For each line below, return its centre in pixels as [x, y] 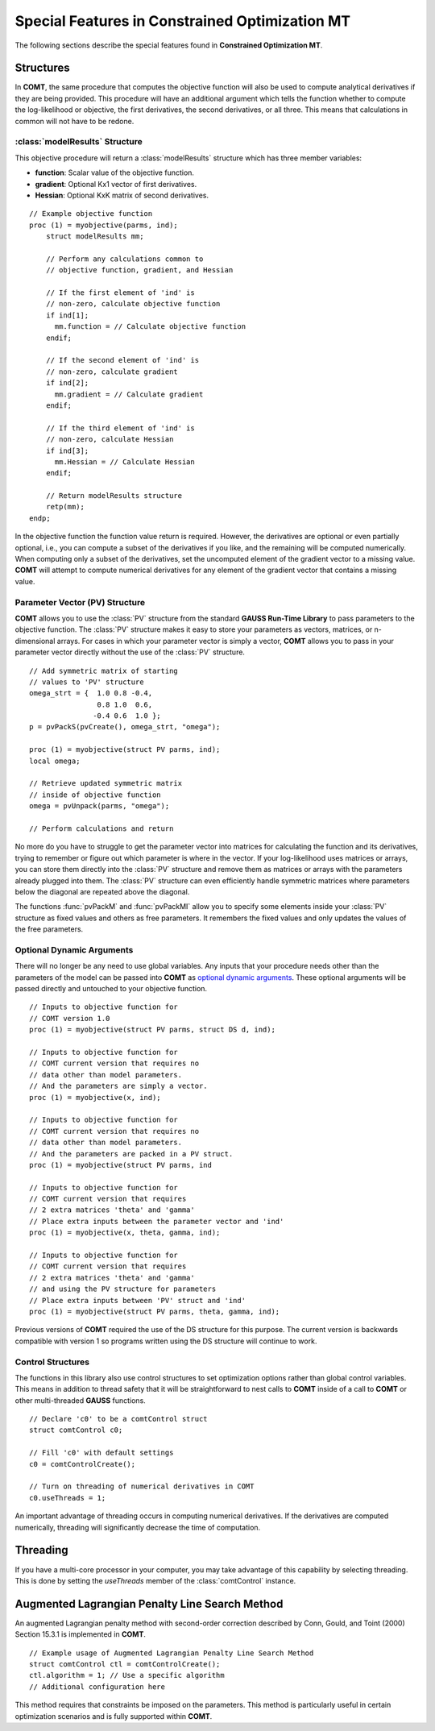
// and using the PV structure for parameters [123, 1289]
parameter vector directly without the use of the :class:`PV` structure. [130, 652]
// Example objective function [91, 214]
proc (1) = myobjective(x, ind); [95, 1097]
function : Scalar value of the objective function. [115, 172]
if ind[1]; [67, 315]
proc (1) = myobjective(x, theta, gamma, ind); [125, 1233]
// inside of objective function [95, 795]
